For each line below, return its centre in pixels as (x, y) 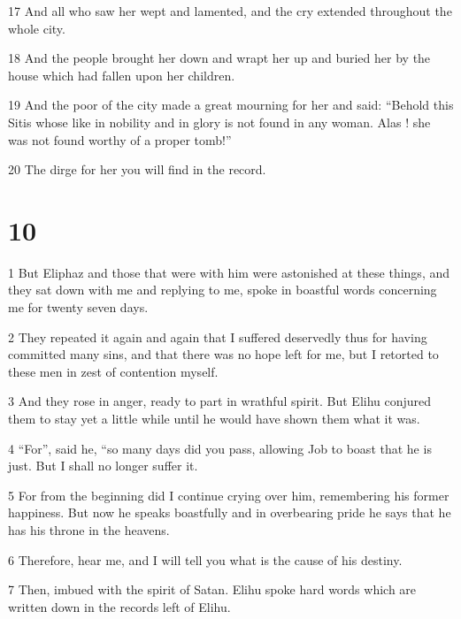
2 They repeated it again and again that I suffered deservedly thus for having (218, 336)
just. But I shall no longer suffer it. (103, 466)
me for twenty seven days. (78, 307)
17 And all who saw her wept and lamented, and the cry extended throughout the (230, 11)
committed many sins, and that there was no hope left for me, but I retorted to (223, 354)
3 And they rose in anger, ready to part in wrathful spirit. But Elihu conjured (220, 401)
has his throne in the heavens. (89, 530)
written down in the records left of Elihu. (119, 606)
